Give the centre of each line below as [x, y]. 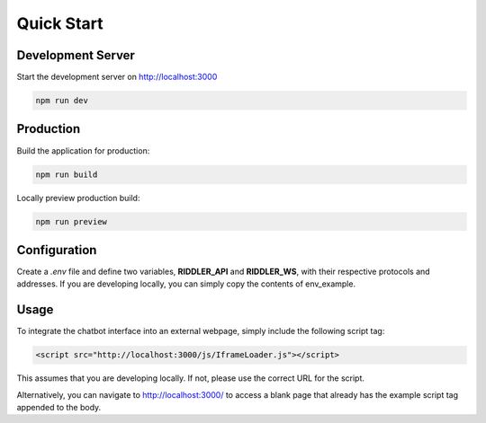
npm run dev [62, 101]
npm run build [67, 174]
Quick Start [60, 23]
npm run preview [72, 221]
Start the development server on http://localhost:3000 [117, 77]
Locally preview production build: [78, 198]
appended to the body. [59, 408]
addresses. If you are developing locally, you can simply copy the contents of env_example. [186, 284]
